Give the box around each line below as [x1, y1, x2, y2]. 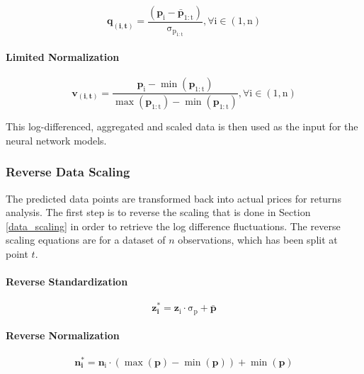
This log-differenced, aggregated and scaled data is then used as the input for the [6, 119, 358, 134]
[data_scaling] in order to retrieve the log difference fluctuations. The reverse [6, 218, 341, 233]
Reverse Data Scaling [6, 163, 130, 181]
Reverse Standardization [6, 274, 128, 289]
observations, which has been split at [178, 232, 338, 247]
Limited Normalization [6, 50, 120, 64]
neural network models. [6, 132, 107, 147]
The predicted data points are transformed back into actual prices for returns [6, 191, 341, 205]
